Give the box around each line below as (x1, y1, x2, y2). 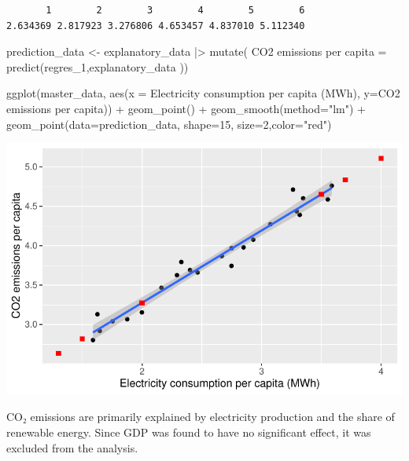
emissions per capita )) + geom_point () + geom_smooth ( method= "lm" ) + (6, 100, 366, 116)
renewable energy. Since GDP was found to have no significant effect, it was (6, 424, 371, 441)
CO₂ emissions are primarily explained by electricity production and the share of (6, 408, 395, 425)
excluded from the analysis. (6, 439, 138, 456)
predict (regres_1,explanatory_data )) (6, 58, 189, 75)
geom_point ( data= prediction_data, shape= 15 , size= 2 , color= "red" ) (6, 115, 332, 132)
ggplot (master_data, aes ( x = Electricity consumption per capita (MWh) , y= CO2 (6, 85, 400, 101)
